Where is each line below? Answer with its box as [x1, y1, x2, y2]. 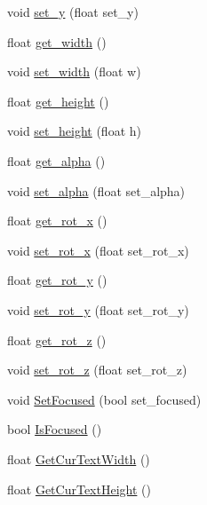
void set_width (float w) [7, 62, 141, 81]
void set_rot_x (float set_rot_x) [7, 241, 189, 259]
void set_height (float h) [7, 122, 141, 140]
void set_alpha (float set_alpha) [7, 181, 186, 200]
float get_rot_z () [7, 330, 107, 349]
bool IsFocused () [7, 420, 102, 438]
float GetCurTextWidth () [7, 449, 150, 468]
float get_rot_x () [7, 211, 107, 230]
